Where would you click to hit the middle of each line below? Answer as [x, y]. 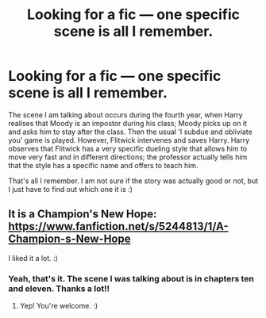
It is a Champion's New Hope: [83, 215]
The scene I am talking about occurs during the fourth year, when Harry [126, 115]
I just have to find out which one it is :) [71, 189]
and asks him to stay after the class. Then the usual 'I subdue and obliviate [130, 132]
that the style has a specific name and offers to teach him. [103, 165]
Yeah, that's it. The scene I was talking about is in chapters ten [131, 278]
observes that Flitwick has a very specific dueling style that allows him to [128, 148]
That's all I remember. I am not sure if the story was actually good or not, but [133, 181]
